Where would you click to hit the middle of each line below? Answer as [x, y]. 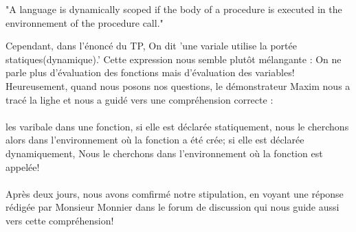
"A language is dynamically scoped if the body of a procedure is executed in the [174, 9]
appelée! [23, 166]
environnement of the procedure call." [85, 22]
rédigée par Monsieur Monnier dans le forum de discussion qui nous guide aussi [173, 207]
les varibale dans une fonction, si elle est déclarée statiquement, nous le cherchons [177, 126]
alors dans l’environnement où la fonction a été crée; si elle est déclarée [155, 140]
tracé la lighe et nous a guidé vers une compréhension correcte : [140, 99]
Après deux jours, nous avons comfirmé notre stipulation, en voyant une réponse [175, 193]
